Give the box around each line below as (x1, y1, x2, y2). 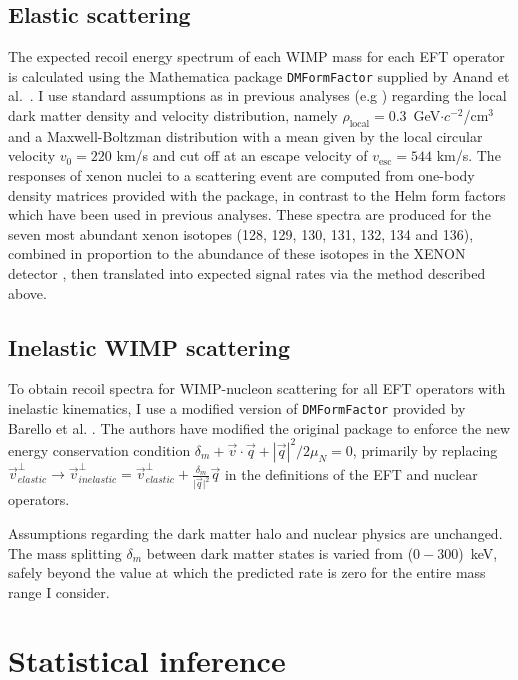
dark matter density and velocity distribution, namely (8, 105, 338, 126)
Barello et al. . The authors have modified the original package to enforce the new (8, 417, 511, 438)
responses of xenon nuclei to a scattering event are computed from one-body (8, 165, 475, 186)
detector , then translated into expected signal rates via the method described (8, 263, 486, 283)
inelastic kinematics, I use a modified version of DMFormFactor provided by (8, 397, 466, 418)
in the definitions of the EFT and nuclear (224, 463, 478, 484)
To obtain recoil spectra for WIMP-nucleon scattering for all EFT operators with (8, 378, 506, 399)
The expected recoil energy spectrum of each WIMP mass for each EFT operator (8, 46, 505, 67)
